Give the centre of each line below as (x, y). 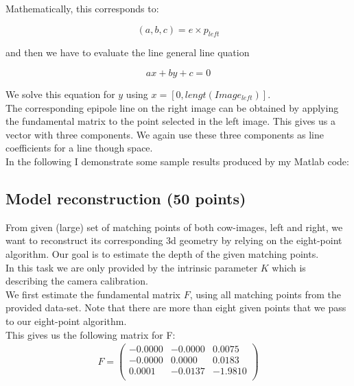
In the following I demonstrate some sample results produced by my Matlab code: (177, 161)
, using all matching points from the (265, 294)
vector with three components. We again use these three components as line (165, 134)
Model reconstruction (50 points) (126, 198)
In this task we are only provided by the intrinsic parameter (132, 267)
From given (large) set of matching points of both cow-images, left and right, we (174, 227)
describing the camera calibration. (77, 281)
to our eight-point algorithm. (66, 321)
